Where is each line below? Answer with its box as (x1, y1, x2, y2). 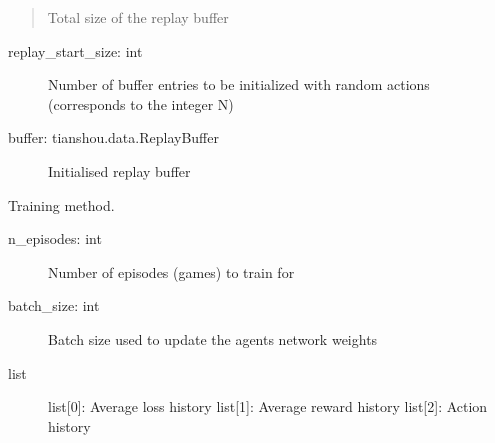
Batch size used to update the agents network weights (48, 328, 378, 349)
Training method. (8, 194, 115, 215)
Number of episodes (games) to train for (48, 261, 295, 282)
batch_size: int (8, 295, 100, 316)
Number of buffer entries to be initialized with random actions (48, 74, 430, 95)
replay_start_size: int (8, 40, 143, 61)
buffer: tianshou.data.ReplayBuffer (8, 127, 219, 148)
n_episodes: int (8, 228, 102, 249)
